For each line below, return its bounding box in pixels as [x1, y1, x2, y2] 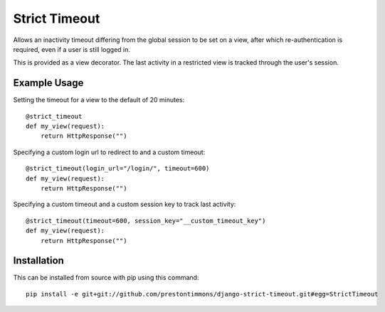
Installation [13, 254, 64, 267]
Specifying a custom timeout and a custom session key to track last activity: [13, 200, 236, 209]
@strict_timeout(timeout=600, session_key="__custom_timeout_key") [26, 217, 266, 225]
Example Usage [13, 77, 84, 89]
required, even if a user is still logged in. [13, 45, 131, 53]
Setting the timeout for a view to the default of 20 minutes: [13, 96, 185, 104]
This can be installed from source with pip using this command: [13, 274, 199, 282]
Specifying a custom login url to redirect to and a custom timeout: [13, 148, 206, 156]
